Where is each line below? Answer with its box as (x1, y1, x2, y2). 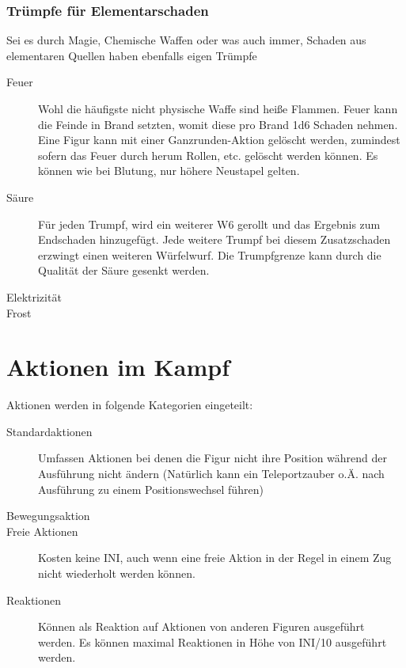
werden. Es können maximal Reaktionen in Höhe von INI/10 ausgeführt (38, 633, 387, 650)
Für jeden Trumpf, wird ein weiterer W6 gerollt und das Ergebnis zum (38, 215, 381, 232)
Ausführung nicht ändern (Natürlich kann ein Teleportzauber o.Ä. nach (38, 465, 385, 482)
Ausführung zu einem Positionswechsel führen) (38, 480, 264, 497)
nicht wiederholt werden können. (38, 565, 195, 581)
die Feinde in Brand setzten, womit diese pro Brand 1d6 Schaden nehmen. (38, 116, 398, 132)
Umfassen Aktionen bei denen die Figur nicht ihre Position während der (38, 450, 388, 466)
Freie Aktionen (6, 522, 78, 539)
